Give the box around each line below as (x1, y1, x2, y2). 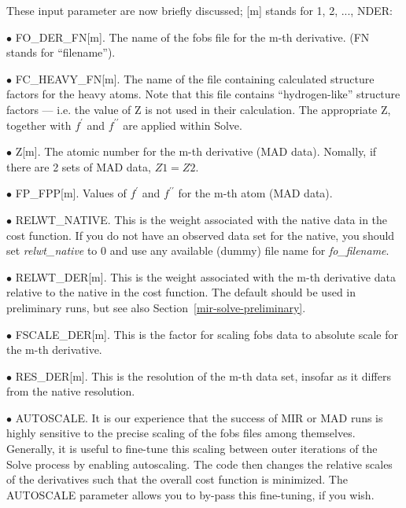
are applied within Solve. (123, 116, 242, 133)
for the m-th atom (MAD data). (178, 185, 333, 201)
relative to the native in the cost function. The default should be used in (6, 284, 356, 300)
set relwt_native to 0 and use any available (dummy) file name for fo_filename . (6, 242, 389, 259)
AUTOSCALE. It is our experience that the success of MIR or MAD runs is (15, 409, 383, 425)
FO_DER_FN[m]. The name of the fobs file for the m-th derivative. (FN (15, 28, 370, 45)
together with (6, 116, 72, 133)
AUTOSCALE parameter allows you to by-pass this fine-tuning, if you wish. (6, 486, 375, 502)
